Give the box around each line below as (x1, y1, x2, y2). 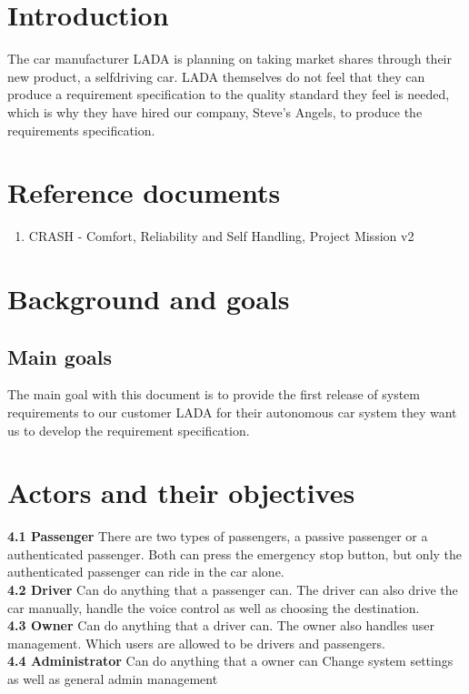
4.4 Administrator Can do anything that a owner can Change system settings (7, 651, 454, 670)
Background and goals (7, 280, 290, 317)
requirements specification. (7, 120, 155, 139)
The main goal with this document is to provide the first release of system (7, 385, 420, 404)
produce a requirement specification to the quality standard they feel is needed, (7, 85, 450, 104)
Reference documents (7, 174, 281, 211)
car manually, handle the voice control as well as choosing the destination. (7, 598, 420, 617)
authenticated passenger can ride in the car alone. (7, 562, 284, 581)
